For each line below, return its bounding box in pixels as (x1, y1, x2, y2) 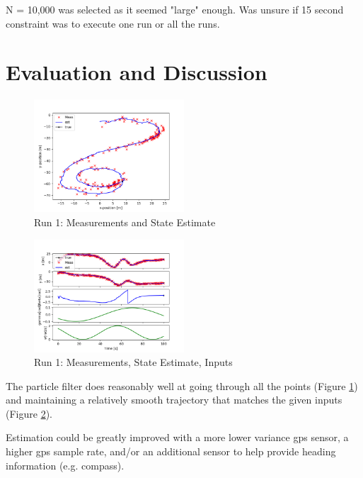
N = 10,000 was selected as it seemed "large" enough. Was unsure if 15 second (6, 2, 344, 16)
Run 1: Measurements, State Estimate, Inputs (34, 355, 233, 369)
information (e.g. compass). (6, 457, 125, 472)
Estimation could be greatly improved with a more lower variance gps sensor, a (6, 430, 349, 445)
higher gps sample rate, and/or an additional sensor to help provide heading (6, 444, 336, 459)
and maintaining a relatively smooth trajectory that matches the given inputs (6, 392, 342, 407)
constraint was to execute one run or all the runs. (6, 16, 220, 30)
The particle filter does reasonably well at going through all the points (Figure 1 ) (6, 378, 358, 393)
